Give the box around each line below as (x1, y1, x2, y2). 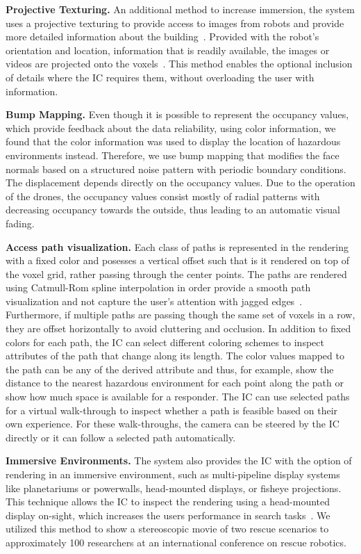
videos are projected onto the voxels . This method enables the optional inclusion (6, 56, 353, 71)
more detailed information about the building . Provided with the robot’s (6, 29, 319, 44)
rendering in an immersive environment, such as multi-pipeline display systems (6, 467, 340, 481)
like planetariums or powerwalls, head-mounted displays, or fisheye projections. (6, 480, 342, 495)
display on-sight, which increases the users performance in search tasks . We (6, 507, 330, 522)
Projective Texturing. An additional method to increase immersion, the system (6, 2, 355, 16)
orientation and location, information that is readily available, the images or (6, 42, 330, 57)
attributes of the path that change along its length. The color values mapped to (6, 348, 344, 363)
